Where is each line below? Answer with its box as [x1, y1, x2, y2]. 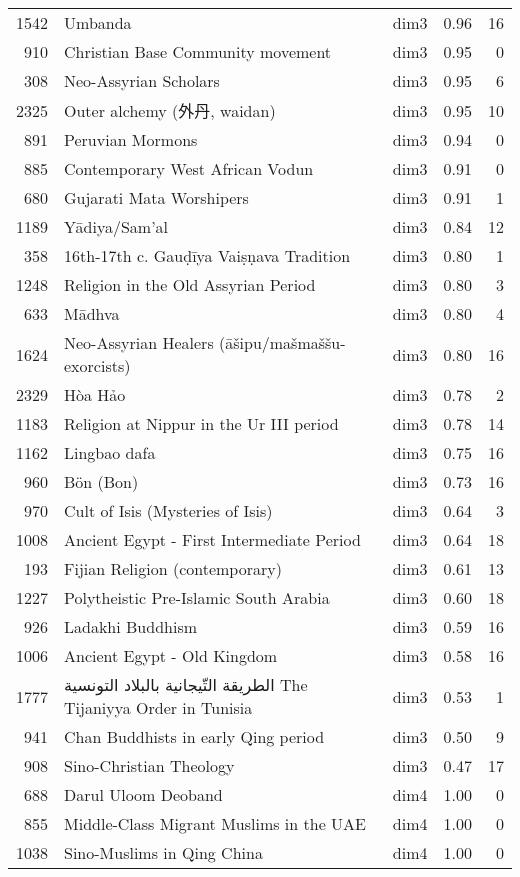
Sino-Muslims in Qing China [64, 841, 263, 864]
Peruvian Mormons [64, 128, 198, 151]
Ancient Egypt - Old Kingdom [64, 644, 278, 667]
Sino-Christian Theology [64, 754, 235, 777]
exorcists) [64, 354, 131, 377]
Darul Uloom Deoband [64, 783, 223, 806]
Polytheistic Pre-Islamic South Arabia [64, 586, 330, 609]
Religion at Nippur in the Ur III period [64, 412, 339, 435]
